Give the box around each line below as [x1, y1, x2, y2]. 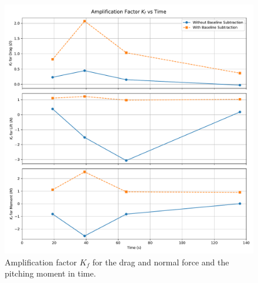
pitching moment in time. [5, 267, 96, 279]
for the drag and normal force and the [92, 255, 229, 268]
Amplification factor [5, 255, 77, 268]
